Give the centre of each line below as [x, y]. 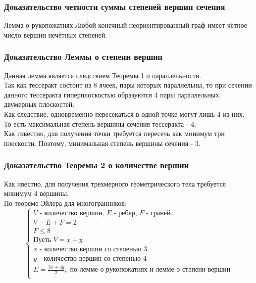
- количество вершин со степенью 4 [93, 259]
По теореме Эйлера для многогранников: [65, 203]
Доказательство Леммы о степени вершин [83, 57]
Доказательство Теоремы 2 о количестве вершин [97, 165]
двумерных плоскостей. [39, 104]
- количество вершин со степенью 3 [93, 249]
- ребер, [126, 213]
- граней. [159, 213]
